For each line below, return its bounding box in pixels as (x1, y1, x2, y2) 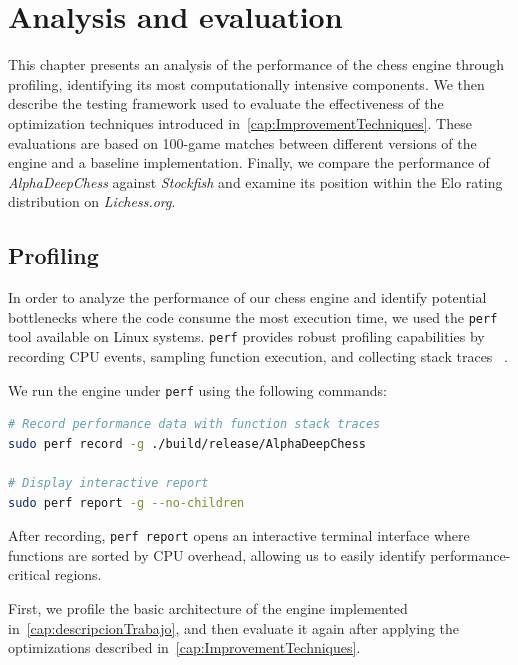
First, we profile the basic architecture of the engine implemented (8, 598, 408, 619)
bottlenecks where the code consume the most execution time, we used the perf (8, 306, 498, 327)
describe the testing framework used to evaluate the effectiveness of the (8, 93, 444, 114)
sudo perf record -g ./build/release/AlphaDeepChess (8, 436, 366, 451)
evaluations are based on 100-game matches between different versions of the (8, 132, 477, 153)
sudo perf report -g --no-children (8, 495, 245, 510)
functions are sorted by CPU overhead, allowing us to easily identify (8, 544, 426, 565)
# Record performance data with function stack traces (8, 417, 381, 432)
